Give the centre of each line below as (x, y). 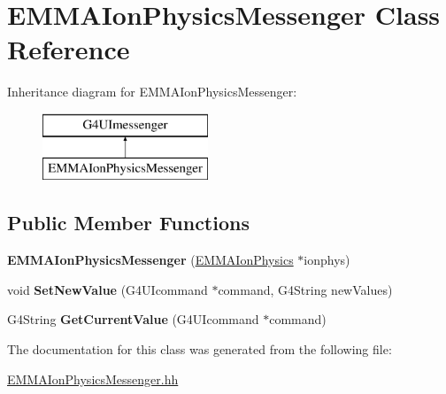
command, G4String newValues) (305, 289)
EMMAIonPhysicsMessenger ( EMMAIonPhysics (150, 260)
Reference (69, 49)
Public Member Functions (128, 223)
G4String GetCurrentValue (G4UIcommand (133, 319)
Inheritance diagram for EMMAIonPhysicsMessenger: (152, 92)
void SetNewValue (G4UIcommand (108, 289)
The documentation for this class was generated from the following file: (200, 349)
